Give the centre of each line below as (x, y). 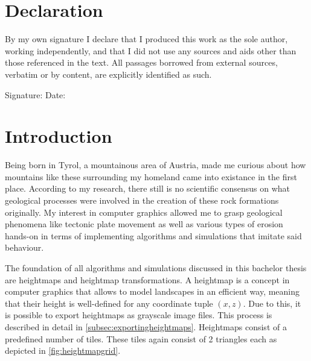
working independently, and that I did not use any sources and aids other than (151, 50)
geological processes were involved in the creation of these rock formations (142, 200)
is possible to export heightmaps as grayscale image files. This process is (139, 315)
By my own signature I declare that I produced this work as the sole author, (146, 39)
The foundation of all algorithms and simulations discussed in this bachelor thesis (156, 267)
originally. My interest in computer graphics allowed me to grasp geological (144, 212)
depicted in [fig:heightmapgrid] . (63, 350)
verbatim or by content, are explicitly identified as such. (108, 74)
